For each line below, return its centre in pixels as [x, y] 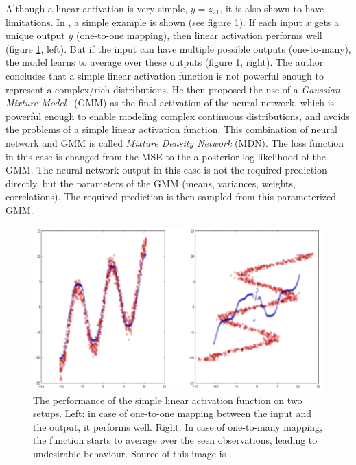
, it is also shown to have [272, 8]
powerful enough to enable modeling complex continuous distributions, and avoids [178, 116]
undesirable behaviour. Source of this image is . [132, 453]
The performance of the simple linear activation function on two [168, 400]
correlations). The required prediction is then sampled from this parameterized [171, 196]
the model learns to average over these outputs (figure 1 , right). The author [165, 62]
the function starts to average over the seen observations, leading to [175, 440]
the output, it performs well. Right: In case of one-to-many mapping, [178, 426]
